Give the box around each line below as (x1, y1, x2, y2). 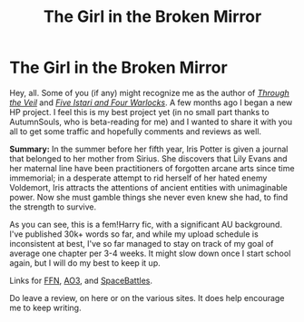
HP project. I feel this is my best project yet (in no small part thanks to (9, 106, 270, 117)
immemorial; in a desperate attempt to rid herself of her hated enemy (9, 172, 268, 183)
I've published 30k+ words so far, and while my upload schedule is (9, 229, 259, 239)
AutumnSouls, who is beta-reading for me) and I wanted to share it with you (9, 116, 293, 127)
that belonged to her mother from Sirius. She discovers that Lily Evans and (9, 152, 288, 164)
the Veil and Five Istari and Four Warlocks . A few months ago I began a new (9, 97, 293, 108)
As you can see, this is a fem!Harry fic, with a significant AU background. (9, 219, 283, 229)
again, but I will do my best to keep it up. (9, 257, 161, 268)
